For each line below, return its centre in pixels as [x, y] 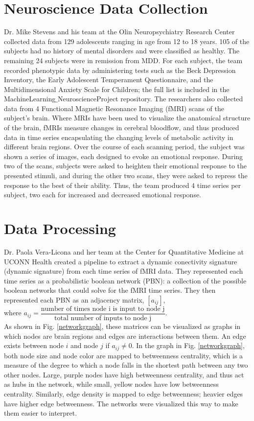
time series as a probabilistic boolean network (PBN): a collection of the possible [125, 280]
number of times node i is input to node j [103, 309]
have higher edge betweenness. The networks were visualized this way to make [121, 403]
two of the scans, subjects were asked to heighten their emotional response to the [126, 166]
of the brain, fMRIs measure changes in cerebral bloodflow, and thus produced [122, 128]
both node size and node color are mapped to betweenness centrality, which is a [124, 355]
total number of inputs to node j [103, 318]
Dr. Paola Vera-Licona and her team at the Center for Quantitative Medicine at [124, 251]
